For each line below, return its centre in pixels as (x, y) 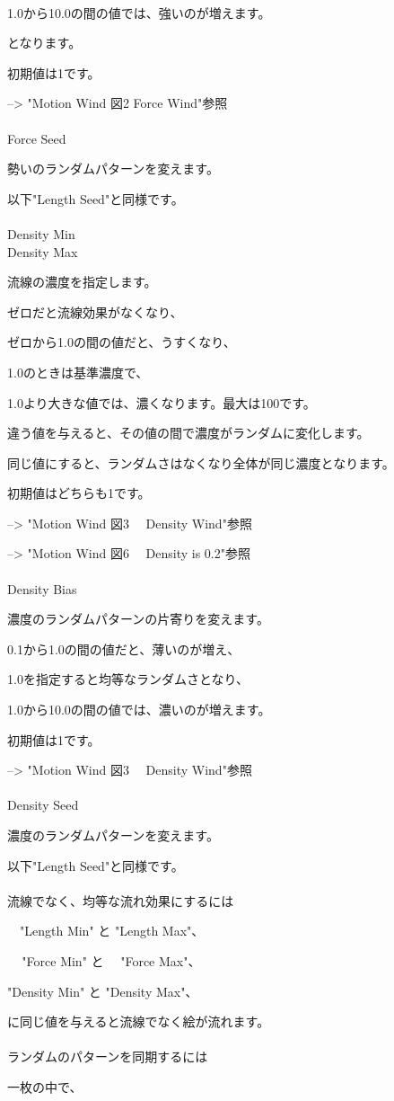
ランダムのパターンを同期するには (108, 1057)
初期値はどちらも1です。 (79, 493)
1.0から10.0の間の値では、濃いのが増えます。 (139, 710)
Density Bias (42, 588)
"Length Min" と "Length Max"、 (112, 931)
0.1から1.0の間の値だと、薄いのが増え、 (124, 648)
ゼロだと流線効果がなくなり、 (95, 311)
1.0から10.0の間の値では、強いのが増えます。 (139, 12)
